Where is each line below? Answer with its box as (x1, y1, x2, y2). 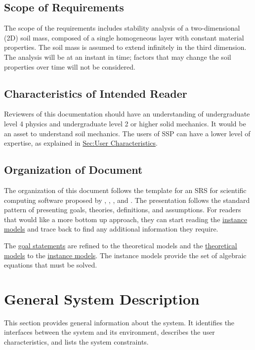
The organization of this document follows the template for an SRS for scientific (4, 185, 247, 195)
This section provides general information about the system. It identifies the (4, 317, 235, 327)
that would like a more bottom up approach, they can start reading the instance (4, 214, 247, 224)
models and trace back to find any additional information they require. (4, 224, 218, 234)
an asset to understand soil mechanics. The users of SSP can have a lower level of (4, 128, 251, 138)
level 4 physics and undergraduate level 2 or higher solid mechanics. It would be (4, 118, 246, 128)
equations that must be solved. (4, 260, 97, 270)
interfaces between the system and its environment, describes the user (4, 327, 215, 337)
